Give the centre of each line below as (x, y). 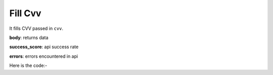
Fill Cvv (25, 13)
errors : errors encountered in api (44, 56)
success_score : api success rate (44, 47)
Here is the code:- (28, 65)
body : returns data (29, 37)
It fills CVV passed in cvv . (36, 28)
